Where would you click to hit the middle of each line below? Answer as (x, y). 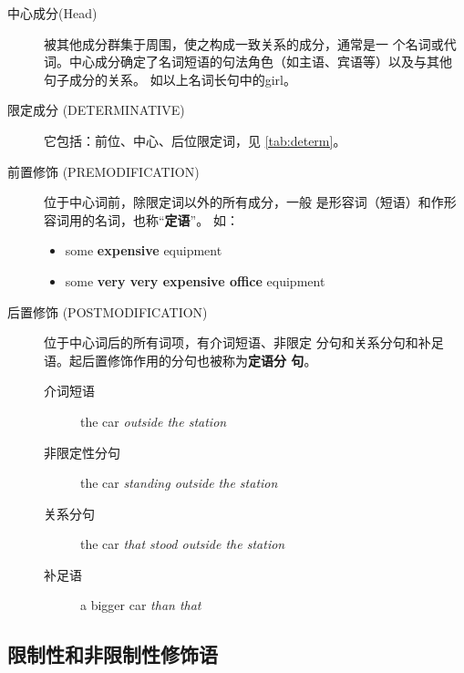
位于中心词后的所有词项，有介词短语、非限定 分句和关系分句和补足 (244, 342)
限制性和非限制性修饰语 (113, 654)
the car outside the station (154, 421)
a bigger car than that (141, 605)
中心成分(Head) (52, 13)
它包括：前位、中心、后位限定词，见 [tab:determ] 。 (195, 140)
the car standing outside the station (179, 483)
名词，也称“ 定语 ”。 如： (166, 219)
